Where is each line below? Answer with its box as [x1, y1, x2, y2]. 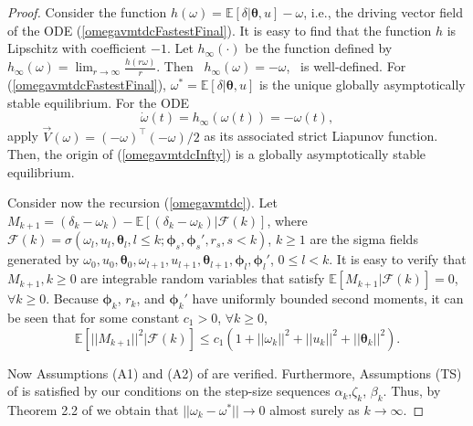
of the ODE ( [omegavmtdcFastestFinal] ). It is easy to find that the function [7, 20, 432, 39]
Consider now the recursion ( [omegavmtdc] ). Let [7, 193, 279, 212]
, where [267, 210, 308, 229]
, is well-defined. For [286, 57, 406, 76]
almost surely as [269, 399, 360, 419]
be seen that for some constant [7, 307, 180, 326]
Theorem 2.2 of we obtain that [7, 399, 179, 419]
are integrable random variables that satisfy [80, 269, 325, 288]
